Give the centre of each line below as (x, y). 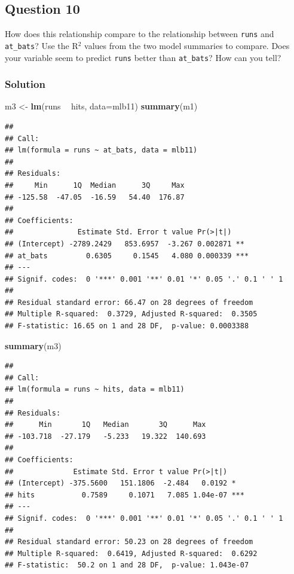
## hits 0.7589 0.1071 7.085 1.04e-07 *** (125, 495)
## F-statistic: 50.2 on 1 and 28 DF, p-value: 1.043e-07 (127, 565)
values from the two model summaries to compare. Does (187, 45)
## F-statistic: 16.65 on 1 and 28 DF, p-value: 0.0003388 (127, 326)
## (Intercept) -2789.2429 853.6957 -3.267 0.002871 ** (125, 244)
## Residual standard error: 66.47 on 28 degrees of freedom (129, 302)
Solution (25, 84)
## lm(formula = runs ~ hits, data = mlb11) (95, 390)
